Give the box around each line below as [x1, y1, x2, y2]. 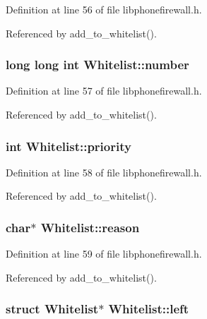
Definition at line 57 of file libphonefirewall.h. [6, 83, 202, 98]
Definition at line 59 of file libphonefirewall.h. [6, 246, 202, 261]
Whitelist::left [108, 300, 189, 318]
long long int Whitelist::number [6, 56, 189, 73]
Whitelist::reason [40, 218, 140, 236]
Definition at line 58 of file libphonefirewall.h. [6, 164, 202, 179]
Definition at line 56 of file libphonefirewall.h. [6, 2, 202, 16]
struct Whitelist [6, 300, 99, 318]
